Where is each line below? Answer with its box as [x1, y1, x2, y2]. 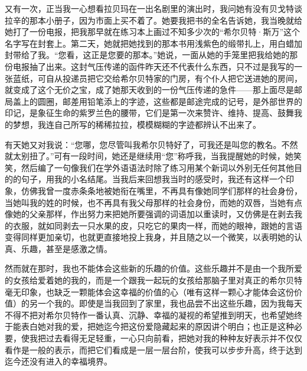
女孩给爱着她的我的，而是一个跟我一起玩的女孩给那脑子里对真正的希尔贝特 [12, 274, 302, 286]
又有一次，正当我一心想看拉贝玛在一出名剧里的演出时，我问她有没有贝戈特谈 [5, 2, 302, 14]
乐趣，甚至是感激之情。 [21, 242, 112, 254]
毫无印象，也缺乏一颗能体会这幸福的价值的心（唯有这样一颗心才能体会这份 [5, 285, 294, 298]
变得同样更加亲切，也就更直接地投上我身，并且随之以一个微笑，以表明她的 [5, 231, 294, 243]
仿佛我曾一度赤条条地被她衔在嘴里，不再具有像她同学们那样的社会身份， [21, 184, 302, 196]
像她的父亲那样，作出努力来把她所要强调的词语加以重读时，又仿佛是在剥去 [5, 208, 294, 220]
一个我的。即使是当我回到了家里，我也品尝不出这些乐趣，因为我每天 [37, 297, 302, 309]
